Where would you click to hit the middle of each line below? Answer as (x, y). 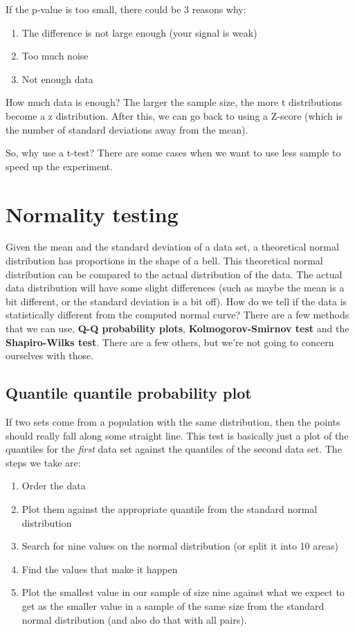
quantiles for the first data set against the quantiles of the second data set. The (174, 449)
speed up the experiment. (59, 166)
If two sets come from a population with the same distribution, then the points (173, 422)
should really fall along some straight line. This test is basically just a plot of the (177, 435)
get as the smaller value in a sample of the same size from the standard (173, 605)
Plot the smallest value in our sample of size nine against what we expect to (183, 592)
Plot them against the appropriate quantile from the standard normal (170, 508)
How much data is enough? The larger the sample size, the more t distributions (174, 102)
